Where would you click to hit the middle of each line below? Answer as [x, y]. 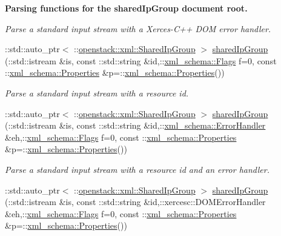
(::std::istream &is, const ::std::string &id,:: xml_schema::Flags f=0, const [141, 60]
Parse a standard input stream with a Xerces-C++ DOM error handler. [138, 28]
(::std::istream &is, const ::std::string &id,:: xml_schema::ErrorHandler [135, 125]
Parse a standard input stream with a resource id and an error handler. [137, 169]
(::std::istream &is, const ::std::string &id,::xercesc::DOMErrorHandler [135, 202]
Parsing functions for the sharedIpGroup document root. [126, 8]
